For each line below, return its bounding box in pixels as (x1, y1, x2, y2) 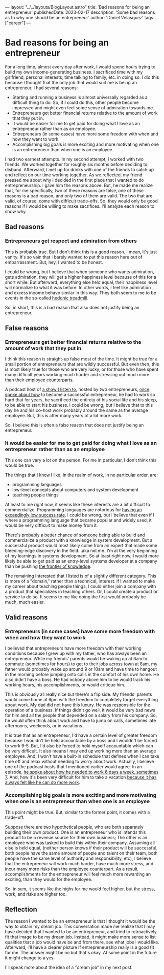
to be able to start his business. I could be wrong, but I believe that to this (5, 402, 153, 408)
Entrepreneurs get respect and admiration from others (5, 237, 137, 244)
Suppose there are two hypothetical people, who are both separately (5, 824, 144, 830)
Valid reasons (5, 613, 48, 621)
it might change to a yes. (5, 955, 55, 961)
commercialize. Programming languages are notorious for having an (5, 507, 142, 513)
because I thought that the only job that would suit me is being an (5, 79, 137, 85)
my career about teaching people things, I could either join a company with (5, 583, 156, 589)
